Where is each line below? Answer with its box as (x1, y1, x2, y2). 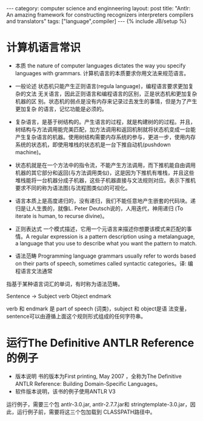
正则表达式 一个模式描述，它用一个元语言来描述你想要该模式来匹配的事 (15, 225, 192, 232)
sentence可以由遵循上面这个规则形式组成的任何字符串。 (6, 312, 147, 320)
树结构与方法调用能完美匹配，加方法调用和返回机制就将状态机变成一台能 (15, 126, 196, 133)
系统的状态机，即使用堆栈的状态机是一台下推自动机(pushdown (15, 141, 171, 148)
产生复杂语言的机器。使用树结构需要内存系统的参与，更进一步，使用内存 (15, 133, 196, 140)
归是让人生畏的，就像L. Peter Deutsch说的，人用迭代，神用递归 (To (15, 205, 184, 212)
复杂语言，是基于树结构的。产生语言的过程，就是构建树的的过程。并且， (15, 118, 196, 125)
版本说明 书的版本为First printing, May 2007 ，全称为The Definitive (15, 372, 182, 380)
